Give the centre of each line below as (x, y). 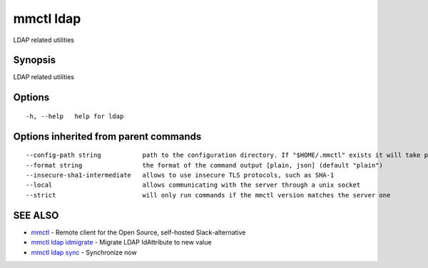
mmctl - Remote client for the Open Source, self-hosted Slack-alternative (138, 232)
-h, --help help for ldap (75, 116)
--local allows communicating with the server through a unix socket (193, 185)
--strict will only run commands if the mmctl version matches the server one (208, 195)
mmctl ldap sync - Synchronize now (84, 252)
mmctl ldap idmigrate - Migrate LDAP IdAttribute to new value (121, 242)
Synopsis (35, 60)
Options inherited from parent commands (107, 136)
